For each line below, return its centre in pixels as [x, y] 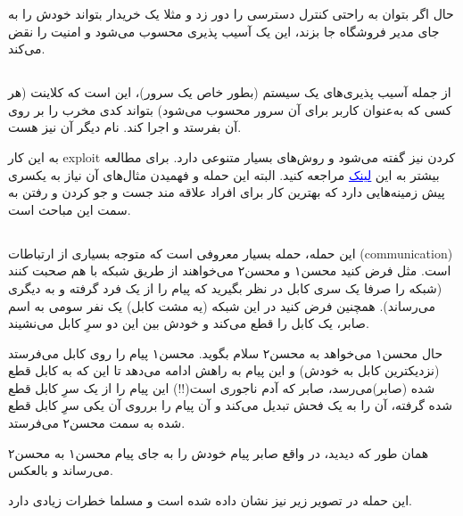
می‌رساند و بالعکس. [61, 470]
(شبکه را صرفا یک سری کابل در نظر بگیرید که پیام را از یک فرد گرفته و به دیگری [225, 287]
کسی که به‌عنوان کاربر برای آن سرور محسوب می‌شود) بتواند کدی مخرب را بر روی [230, 109]
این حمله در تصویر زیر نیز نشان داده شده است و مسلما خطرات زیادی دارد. [210, 500]
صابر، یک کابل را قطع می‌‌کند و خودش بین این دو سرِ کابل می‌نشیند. [189, 323]
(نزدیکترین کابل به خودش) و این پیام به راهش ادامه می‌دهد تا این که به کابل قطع [224, 370]
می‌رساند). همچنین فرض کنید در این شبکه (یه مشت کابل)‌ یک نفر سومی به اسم [222, 305]
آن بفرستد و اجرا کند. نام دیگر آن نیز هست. [125, 127]
